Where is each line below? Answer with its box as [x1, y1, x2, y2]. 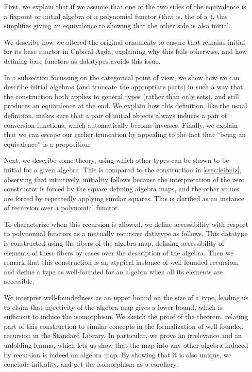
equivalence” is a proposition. [4, 138, 91, 149]
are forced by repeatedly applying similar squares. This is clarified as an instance [4, 193, 245, 203]
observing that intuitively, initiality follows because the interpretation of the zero [4, 174, 245, 184]
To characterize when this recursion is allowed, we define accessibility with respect [4, 219, 249, 229]
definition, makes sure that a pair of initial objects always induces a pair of [4, 110, 227, 120]
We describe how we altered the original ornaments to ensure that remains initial [4, 36, 245, 47]
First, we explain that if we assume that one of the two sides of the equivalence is [4, 1, 246, 11]
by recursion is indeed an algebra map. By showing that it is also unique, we [4, 349, 232, 359]
